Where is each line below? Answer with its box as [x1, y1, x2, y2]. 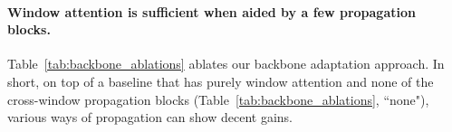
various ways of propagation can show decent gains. [7, 108, 293, 127]
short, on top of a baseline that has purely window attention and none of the [7, 71, 434, 90]
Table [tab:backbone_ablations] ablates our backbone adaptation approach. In [7, 54, 445, 73]
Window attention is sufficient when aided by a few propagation [7, 2, 416, 21]
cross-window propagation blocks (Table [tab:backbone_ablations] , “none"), [7, 90, 429, 108]
